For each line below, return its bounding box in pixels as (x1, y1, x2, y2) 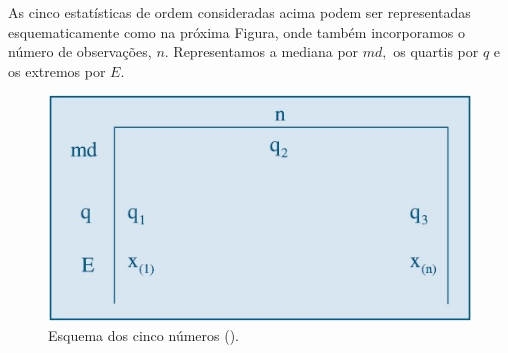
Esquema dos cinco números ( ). (48, 324, 240, 345)
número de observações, (8, 41, 152, 62)
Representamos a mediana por (173, 41, 359, 62)
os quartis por (393, 41, 479, 62)
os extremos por (8, 60, 106, 81)
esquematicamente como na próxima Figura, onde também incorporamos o (8, 21, 466, 42)
